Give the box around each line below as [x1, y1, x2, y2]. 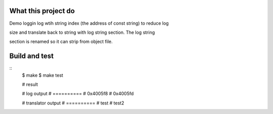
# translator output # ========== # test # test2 [22, 100, 124, 106]
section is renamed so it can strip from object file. [9, 38, 113, 45]
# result [22, 81, 38, 87]
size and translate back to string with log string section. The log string [9, 29, 155, 35]
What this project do [9, 7, 75, 15]
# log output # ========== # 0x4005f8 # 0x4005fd [22, 91, 134, 97]
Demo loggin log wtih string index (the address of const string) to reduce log [9, 20, 169, 26]
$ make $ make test [22, 72, 63, 78]
